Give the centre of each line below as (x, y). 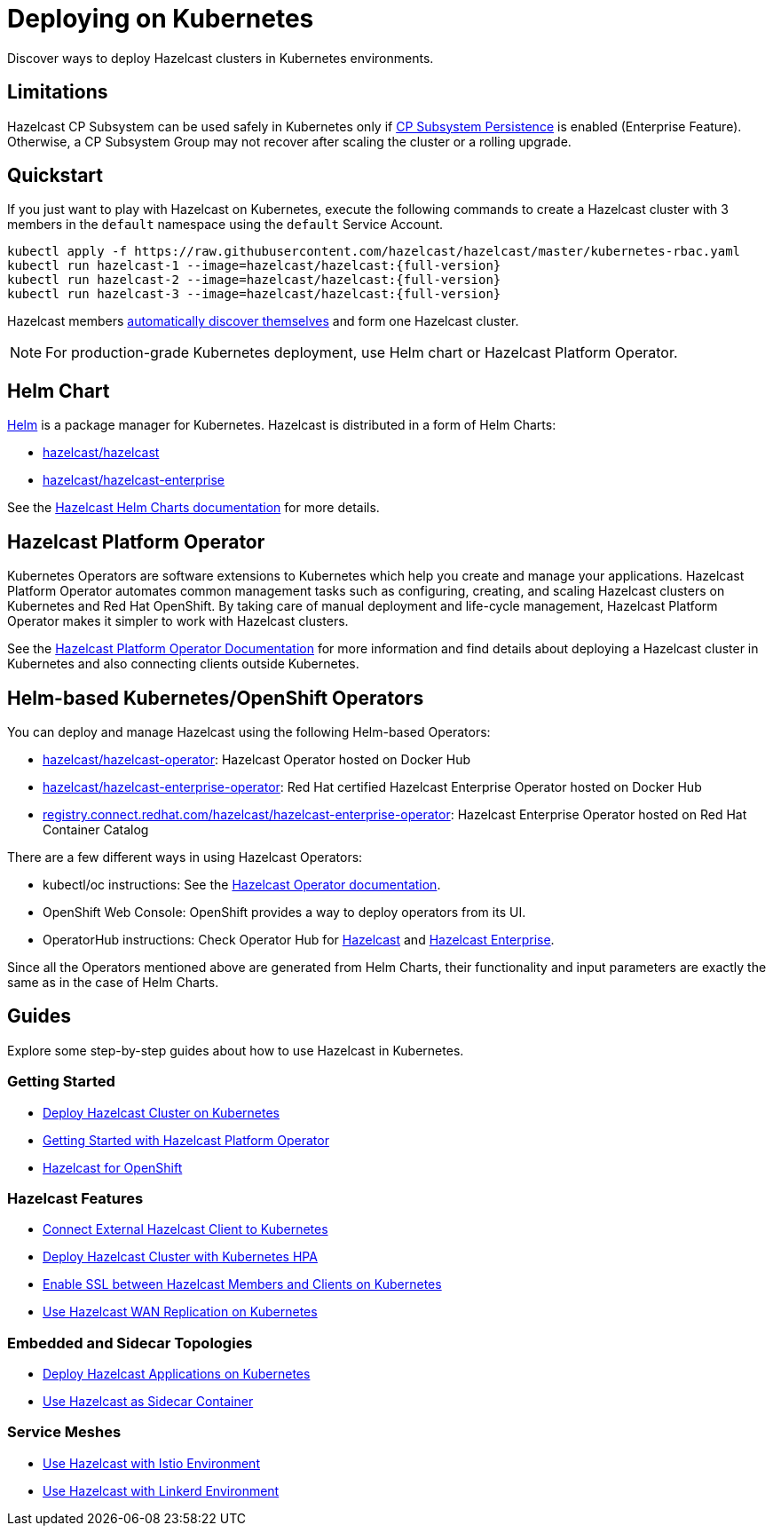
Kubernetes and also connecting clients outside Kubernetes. (183, 664)
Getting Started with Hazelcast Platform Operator (186, 1140)
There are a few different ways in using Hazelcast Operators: (185, 857)
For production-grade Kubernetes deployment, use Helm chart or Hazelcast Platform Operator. (362, 353)
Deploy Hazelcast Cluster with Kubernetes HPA (180, 1257)
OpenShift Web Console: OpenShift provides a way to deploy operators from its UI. (284, 912)
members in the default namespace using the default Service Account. (225, 225)
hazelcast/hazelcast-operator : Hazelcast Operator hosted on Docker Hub (257, 759)
